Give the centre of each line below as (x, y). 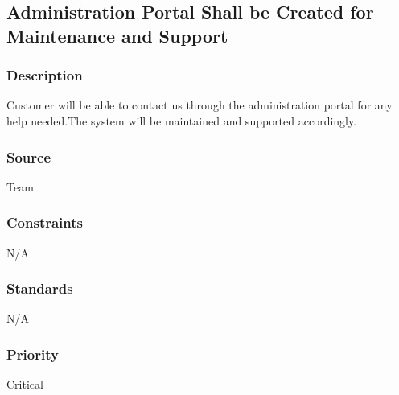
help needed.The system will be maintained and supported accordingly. (182, 120)
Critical (25, 384)
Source (29, 156)
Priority (33, 354)
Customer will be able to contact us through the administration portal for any (199, 105)
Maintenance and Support (117, 35)
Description (45, 75)
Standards (40, 288)
